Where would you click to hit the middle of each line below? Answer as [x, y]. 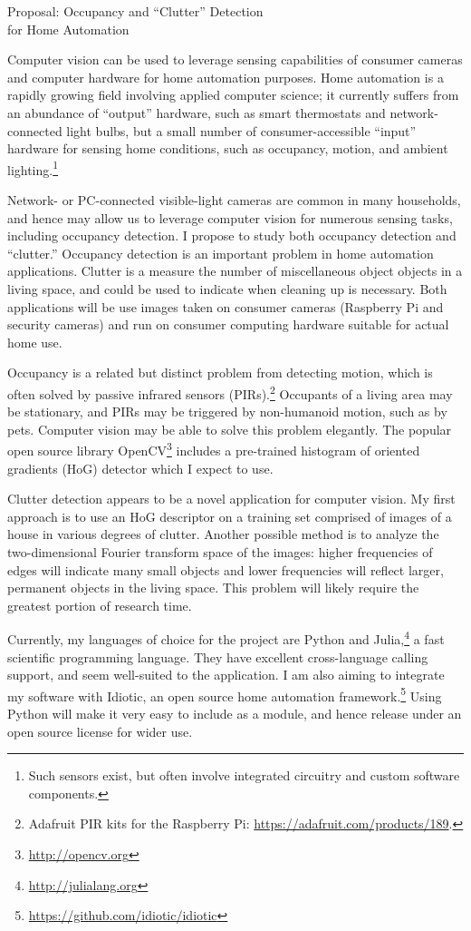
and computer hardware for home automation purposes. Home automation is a [226, 77]
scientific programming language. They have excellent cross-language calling [218, 657]
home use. [35, 342]
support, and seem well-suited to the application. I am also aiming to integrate [226, 675]
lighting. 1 [33, 168]
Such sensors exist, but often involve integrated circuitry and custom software [244, 775]
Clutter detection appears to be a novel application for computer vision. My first [231, 499]
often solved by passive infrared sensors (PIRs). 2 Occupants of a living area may [230, 392]
